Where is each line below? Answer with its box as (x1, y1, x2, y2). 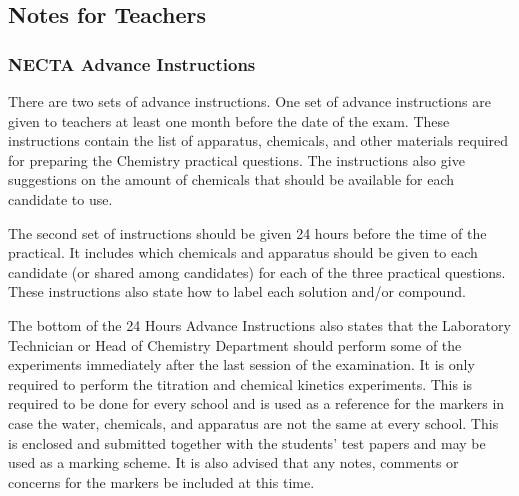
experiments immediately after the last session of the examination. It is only (8, 354, 475, 375)
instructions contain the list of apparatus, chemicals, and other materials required (8, 130, 509, 151)
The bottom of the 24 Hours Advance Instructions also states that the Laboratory (8, 314, 511, 335)
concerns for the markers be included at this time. (8, 471, 315, 492)
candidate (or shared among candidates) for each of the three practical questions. (8, 261, 506, 282)
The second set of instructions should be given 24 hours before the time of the (8, 222, 487, 243)
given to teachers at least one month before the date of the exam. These (8, 110, 450, 131)
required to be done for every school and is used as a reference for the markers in (8, 393, 505, 414)
